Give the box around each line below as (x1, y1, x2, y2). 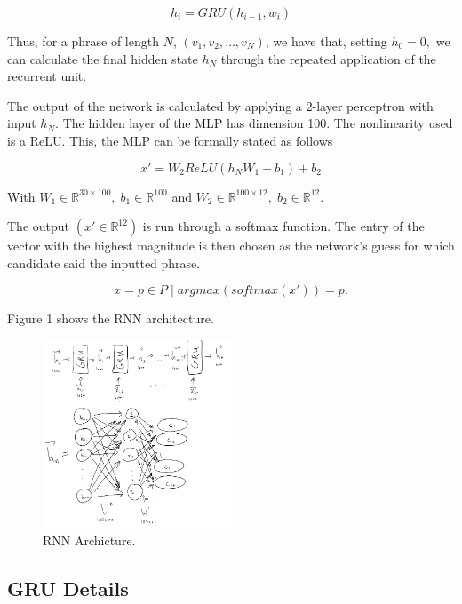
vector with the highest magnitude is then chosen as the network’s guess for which (7, 236, 455, 255)
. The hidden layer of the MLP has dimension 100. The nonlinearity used (55, 114, 453, 132)
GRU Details (7, 574, 129, 601)
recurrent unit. (7, 67, 87, 85)
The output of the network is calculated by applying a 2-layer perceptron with (7, 96, 434, 115)
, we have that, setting (265, 32, 387, 50)
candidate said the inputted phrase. (7, 253, 201, 272)
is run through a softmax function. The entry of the (142, 217, 425, 235)
